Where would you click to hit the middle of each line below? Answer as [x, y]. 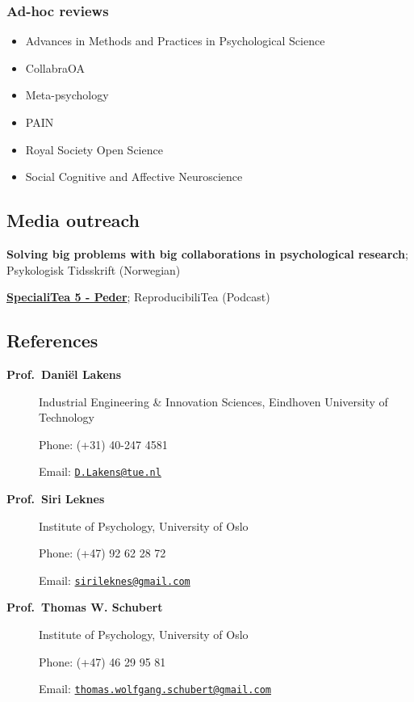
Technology [67, 417]
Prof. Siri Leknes [56, 498]
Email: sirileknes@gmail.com [115, 580]
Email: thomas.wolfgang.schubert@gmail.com [155, 689]
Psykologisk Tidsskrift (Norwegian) [94, 269]
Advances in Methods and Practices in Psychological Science [175, 41]
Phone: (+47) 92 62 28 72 [102, 553]
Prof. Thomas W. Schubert [85, 607]
